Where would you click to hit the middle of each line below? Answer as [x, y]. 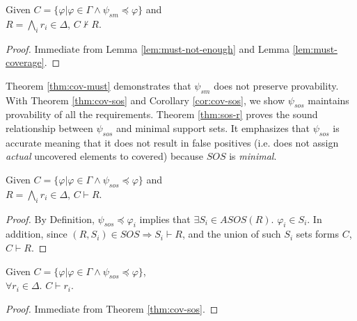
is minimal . [253, 156]
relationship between [49, 127]
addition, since [37, 234]
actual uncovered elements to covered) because [105, 156]
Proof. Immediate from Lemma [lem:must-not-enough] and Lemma [148, 48]
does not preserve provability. [276, 85]
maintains [328, 100]
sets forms [318, 234]
